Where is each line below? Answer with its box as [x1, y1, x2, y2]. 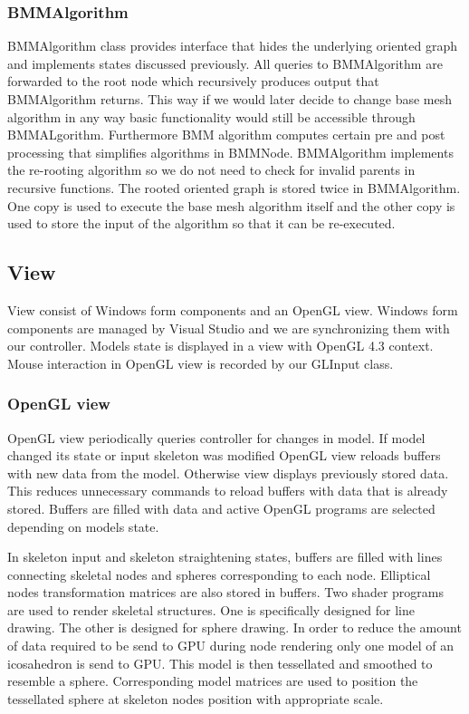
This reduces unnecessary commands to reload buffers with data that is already [7, 481, 448, 500]
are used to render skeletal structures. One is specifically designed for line [7, 600, 415, 619]
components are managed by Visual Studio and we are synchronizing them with [7, 318, 450, 337]
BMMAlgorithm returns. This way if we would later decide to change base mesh [7, 90, 453, 108]
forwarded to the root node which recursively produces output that [7, 72, 379, 91]
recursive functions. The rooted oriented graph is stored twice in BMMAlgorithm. [7, 178, 461, 197]
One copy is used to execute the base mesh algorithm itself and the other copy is [7, 196, 455, 215]
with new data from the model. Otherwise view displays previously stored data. [7, 463, 449, 482]
